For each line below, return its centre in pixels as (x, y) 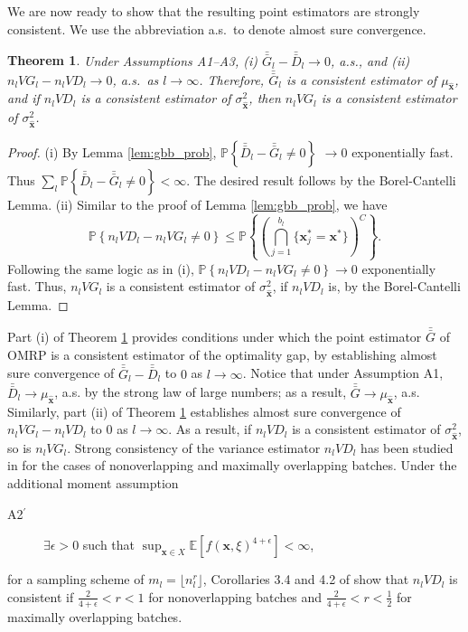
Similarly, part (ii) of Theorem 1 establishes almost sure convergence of (204, 411)
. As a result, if (210, 429)
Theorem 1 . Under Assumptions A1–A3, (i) (133, 60)
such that (109, 545)
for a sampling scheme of (76, 579)
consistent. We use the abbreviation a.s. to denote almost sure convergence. (217, 28)
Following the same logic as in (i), (101, 268)
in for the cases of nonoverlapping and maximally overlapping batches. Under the (232, 465)
